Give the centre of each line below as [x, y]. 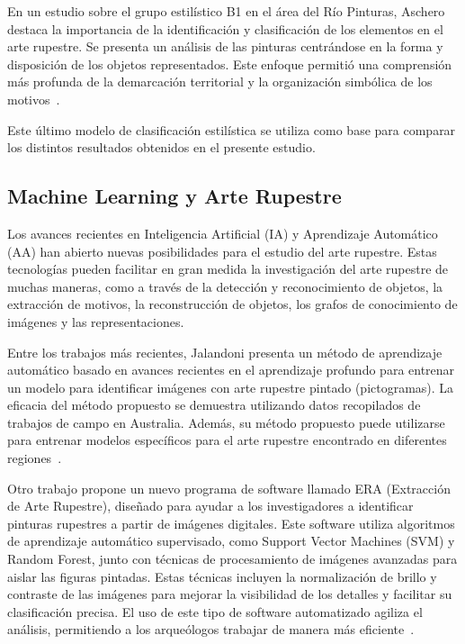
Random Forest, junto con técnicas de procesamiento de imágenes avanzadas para [232, 559]
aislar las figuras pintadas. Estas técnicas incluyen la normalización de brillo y [222, 576]
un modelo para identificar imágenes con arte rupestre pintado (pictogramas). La [231, 387]
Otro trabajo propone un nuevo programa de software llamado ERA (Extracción [229, 488]
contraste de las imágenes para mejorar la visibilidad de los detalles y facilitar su [230, 594]
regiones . [35, 458]
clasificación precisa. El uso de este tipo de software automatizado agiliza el [215, 611]
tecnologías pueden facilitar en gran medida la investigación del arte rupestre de [228, 269]
